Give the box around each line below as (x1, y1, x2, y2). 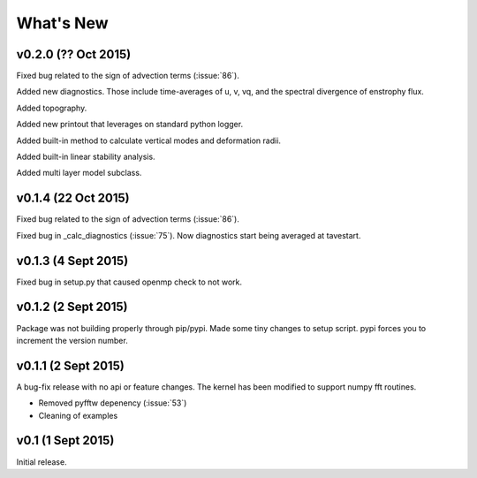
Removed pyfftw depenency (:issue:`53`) (38, 398, 187, 408)
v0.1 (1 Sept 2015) (16, 433, 115, 448)
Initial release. (16, 456, 67, 467)
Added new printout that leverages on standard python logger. (16, 119, 243, 130)
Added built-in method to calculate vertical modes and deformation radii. (16, 135, 282, 146)
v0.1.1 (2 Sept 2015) (16, 358, 125, 373)
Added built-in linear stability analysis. (16, 151, 155, 163)
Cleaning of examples (38, 410, 118, 421)
